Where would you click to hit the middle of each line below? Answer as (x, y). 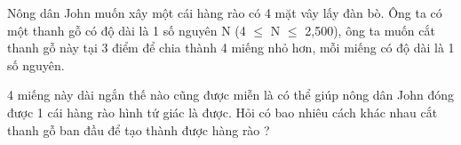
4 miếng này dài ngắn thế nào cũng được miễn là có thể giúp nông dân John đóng (231, 95)
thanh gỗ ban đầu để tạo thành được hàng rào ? (139, 129)
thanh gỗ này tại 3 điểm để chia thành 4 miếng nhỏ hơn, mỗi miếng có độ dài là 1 (231, 48)
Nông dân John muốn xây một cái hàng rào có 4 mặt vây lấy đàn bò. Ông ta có (225, 12)
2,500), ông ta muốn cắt (370, 30)
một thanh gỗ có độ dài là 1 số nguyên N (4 (127, 30)
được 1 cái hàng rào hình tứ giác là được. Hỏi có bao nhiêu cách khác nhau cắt (223, 112)
